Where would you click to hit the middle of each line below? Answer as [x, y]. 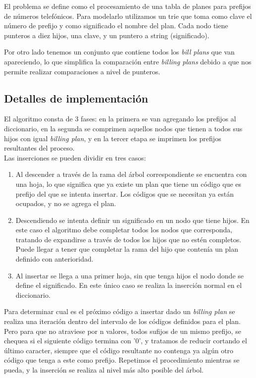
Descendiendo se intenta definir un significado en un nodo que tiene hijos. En [132, 220]
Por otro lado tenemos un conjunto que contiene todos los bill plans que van [119, 52]
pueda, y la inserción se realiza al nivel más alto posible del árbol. [104, 370]
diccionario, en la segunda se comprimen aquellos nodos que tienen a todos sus [123, 128]
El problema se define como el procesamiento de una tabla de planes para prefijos [128, 6]
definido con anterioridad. [54, 259]
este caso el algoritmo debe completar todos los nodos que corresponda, [124, 230]
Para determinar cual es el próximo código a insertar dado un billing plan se [120, 311]
